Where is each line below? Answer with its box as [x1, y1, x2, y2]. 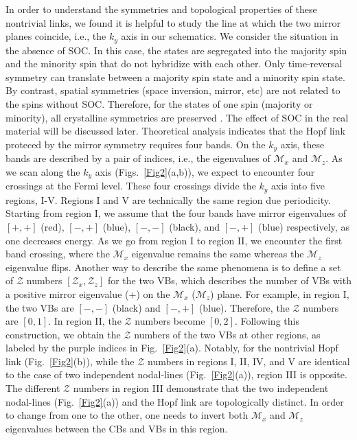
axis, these [280, 137, 325, 151]
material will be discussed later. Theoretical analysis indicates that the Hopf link [5, 124, 345, 138]
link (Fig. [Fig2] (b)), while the [5, 354, 135, 368]
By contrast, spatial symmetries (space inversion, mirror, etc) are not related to [5, 83, 341, 97]
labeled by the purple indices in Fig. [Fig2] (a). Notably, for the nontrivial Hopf [5, 340, 338, 355]
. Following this [234, 314, 299, 328]
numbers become [135, 314, 205, 328]
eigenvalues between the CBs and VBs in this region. [5, 421, 228, 435]
